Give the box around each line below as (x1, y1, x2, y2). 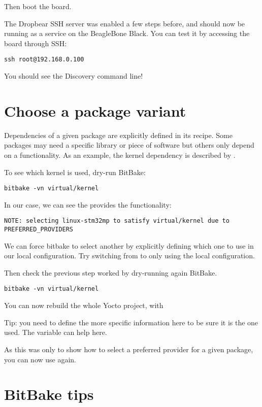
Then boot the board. (4, 1, 72, 11)
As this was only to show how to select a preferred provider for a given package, (4, 344, 253, 354)
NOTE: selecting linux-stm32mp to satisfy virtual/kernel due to (4, 217, 230, 225)
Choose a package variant (4, 100, 186, 121)
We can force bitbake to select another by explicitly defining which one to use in (4, 240, 254, 251)
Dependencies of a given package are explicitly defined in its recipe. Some (4, 129, 233, 140)
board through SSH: (4, 38, 67, 48)
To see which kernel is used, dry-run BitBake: (4, 166, 146, 177)
